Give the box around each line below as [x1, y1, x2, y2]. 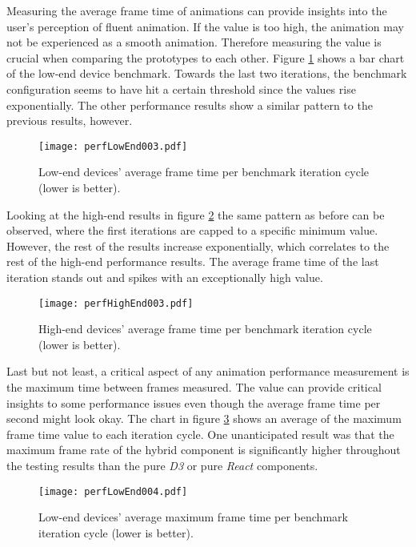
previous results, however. [6, 112, 133, 129]
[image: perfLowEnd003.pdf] [38, 140, 188, 152]
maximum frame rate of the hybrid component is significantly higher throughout [6, 441, 401, 458]
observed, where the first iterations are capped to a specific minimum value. [6, 222, 378, 239]
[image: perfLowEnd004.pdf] [38, 485, 188, 497]
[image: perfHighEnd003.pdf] [38, 297, 194, 309]
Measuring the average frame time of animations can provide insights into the [6, 2, 387, 18]
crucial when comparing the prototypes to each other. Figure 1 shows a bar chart [6, 49, 405, 66]
